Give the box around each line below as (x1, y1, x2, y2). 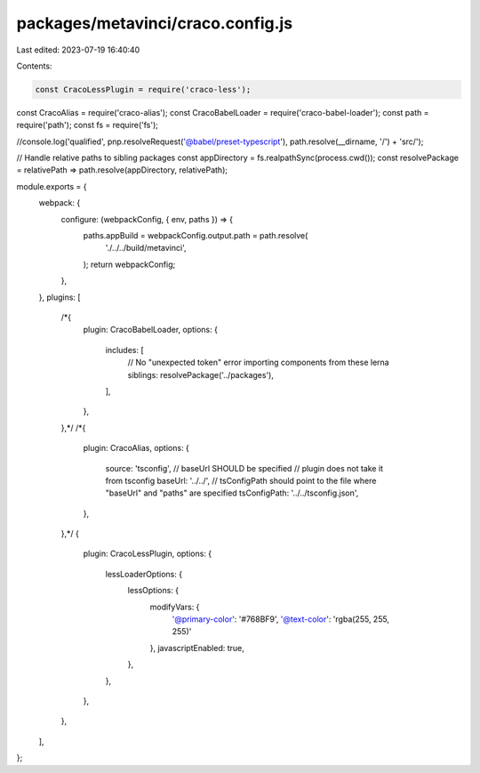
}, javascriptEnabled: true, (149, 642, 244, 653)
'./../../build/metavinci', (105, 243, 187, 254)
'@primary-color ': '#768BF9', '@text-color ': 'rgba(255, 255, (172, 614, 390, 624)
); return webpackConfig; (83, 259, 176, 270)
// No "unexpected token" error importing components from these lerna (127, 357, 390, 368)
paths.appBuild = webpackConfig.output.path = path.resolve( (83, 230, 308, 241)
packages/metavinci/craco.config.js (16, 13, 293, 33)
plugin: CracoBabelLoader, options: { (83, 325, 218, 335)
